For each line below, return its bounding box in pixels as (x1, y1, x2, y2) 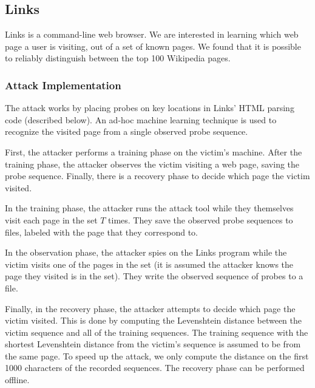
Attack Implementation (5, 77, 121, 92)
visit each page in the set (5, 213, 98, 226)
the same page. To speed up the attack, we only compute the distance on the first (5, 349, 309, 362)
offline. (5, 373, 30, 386)
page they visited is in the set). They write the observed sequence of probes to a (5, 270, 303, 282)
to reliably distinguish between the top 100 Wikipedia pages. (5, 52, 231, 64)
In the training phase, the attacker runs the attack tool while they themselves (5, 202, 294, 214)
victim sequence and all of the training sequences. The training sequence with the (5, 325, 308, 338)
